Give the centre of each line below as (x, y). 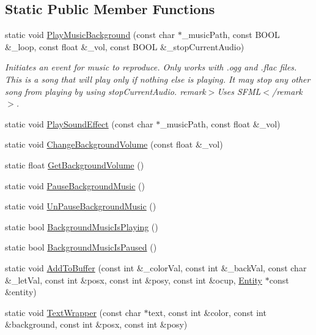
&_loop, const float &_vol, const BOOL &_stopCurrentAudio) (125, 46)
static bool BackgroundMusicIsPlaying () (82, 226)
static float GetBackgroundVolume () (75, 164)
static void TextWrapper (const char (73, 312)
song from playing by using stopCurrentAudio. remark (105, 91)
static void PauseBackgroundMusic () (75, 185)
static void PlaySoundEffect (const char (79, 123)
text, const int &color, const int (207, 312)
